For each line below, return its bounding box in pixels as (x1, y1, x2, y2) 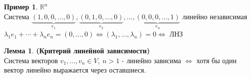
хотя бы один (196, 55, 237, 65)
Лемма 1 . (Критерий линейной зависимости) (4, 45, 150, 56)
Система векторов (4, 55, 58, 65)
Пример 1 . (4, 1, 38, 11)
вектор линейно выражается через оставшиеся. (4, 65, 146, 75)
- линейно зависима (122, 55, 181, 65)
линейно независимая (182, 11, 248, 21)
